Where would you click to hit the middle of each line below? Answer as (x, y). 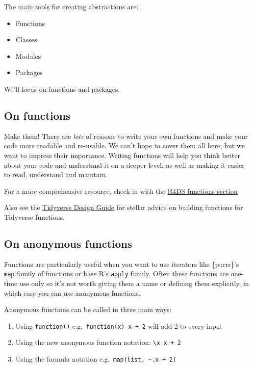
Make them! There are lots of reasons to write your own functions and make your (126, 136)
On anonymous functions (68, 243)
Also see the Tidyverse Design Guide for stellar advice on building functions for (124, 207)
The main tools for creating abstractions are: (71, 6)
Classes (26, 39)
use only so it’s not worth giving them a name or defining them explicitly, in (134, 283)
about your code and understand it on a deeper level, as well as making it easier (124, 165)
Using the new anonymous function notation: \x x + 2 (98, 342)
